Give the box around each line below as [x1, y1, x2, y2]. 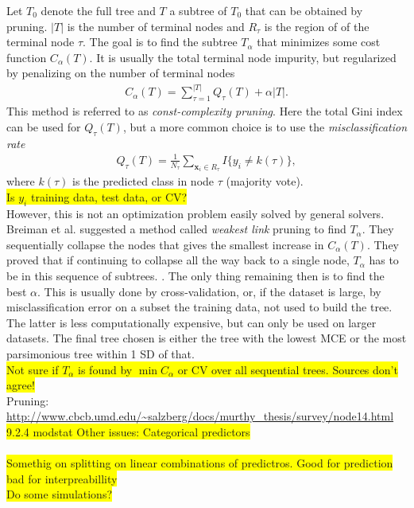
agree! [6, 377, 35, 393]
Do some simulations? [6, 486, 113, 502]
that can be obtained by [245, 2, 363, 18]
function [6, 49, 47, 65]
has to [369, 252, 399, 268]
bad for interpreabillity [6, 470, 118, 487]
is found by [78, 361, 133, 377]
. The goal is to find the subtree [83, 33, 238, 50]
